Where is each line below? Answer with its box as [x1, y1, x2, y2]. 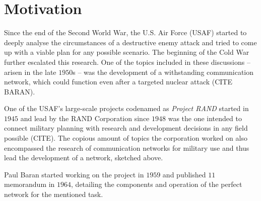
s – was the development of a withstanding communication [73, 66, 253, 77]
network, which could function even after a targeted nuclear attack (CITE [4, 76, 233, 87]
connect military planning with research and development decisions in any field [4, 123, 248, 133]
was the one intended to [168, 113, 242, 123]
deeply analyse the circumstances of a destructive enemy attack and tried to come [4, 37, 257, 47]
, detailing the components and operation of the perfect [71, 179, 242, 189]
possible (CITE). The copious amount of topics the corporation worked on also [4, 133, 247, 143]
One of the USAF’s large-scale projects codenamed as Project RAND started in [4, 103, 249, 114]
